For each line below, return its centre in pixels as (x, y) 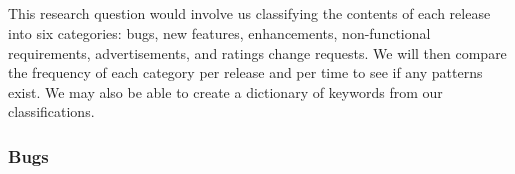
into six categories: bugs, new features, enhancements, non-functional (219, 32)
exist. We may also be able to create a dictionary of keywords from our (225, 91)
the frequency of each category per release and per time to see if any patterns (245, 72)
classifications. (51, 111)
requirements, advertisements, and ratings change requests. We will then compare (257, 52)
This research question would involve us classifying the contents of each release (249, 13)
